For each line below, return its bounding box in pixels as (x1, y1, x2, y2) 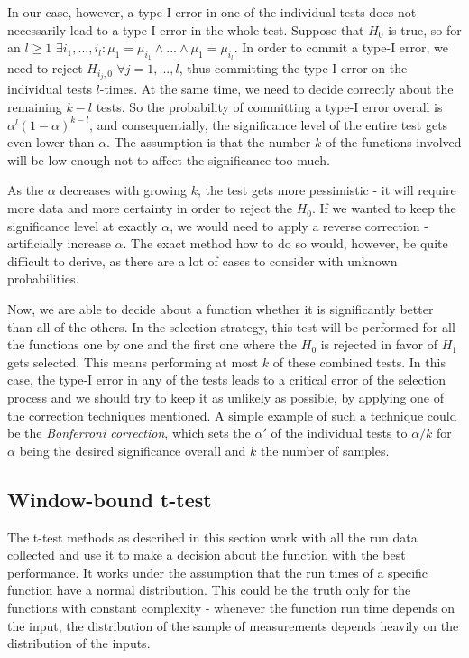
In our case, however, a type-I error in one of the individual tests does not (7, 3, 417, 21)
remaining (7, 97, 62, 116)
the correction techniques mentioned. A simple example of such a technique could (7, 405, 457, 424)
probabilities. (7, 269, 79, 288)
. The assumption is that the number (106, 133, 311, 152)
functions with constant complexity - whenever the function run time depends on (7, 598, 455, 616)
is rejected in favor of (320, 335, 437, 354)
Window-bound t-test (7, 485, 212, 513)
